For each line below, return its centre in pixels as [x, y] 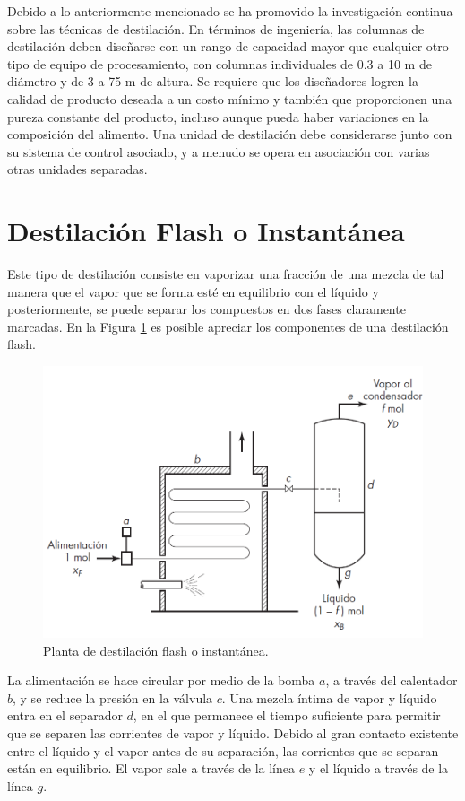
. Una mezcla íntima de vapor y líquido [329, 697]
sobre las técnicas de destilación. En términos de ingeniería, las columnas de [216, 28]
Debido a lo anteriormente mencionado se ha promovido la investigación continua [230, 11]
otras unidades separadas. [77, 169]
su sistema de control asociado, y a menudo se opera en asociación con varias [219, 151]
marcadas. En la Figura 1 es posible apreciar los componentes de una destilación [228, 326]
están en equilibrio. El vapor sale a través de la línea [151, 768]
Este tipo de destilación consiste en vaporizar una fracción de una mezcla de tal [226, 274]
